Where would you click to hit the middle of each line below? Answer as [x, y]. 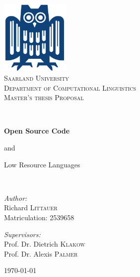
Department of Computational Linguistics [70, 87]
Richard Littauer [31, 208]
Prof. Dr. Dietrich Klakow [45, 244]
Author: [16, 198]
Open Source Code [37, 131]
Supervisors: [22, 234]
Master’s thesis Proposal [44, 97]
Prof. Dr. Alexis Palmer [41, 253]
